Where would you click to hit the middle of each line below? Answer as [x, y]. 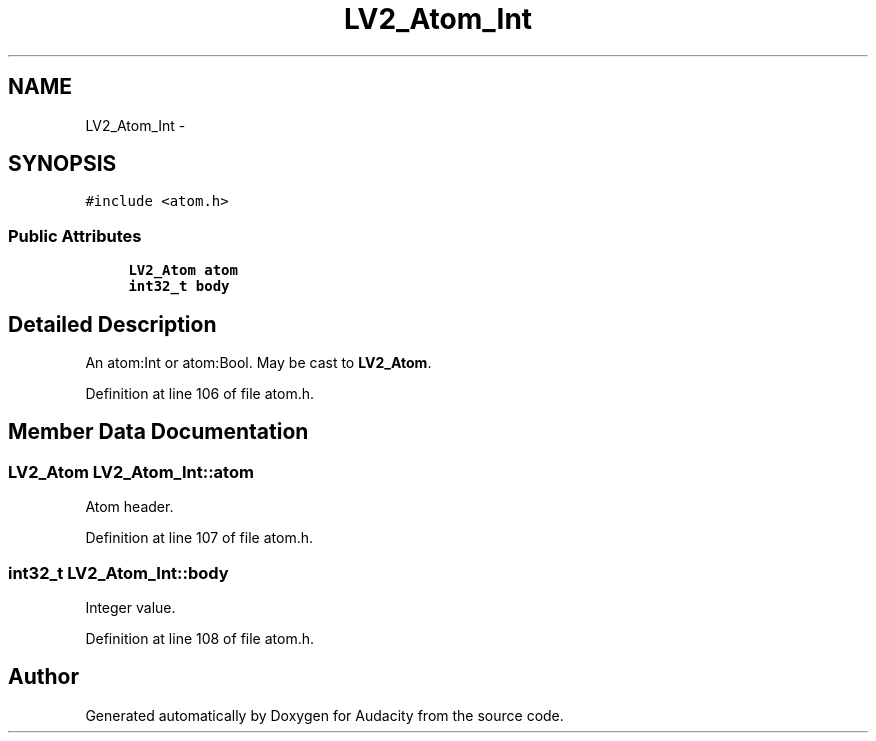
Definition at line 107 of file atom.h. [199, 538]
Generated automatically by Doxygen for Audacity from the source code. [324, 715]
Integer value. [130, 607]
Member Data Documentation [158, 432]
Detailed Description [112, 324]
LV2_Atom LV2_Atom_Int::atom [131, 471]
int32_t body [179, 286]
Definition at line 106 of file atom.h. [200, 394]
